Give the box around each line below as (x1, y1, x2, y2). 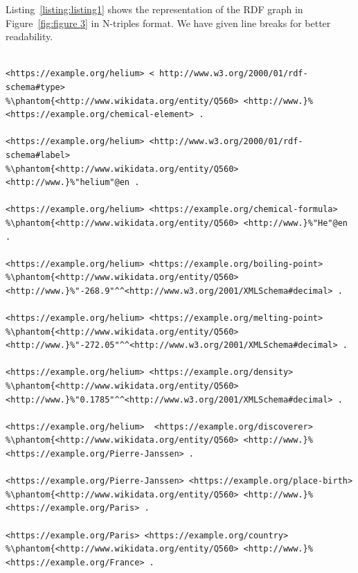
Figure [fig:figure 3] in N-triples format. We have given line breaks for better (6, 15, 331, 30)
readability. (6, 29, 53, 44)
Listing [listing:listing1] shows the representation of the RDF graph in (6, 2, 303, 16)
